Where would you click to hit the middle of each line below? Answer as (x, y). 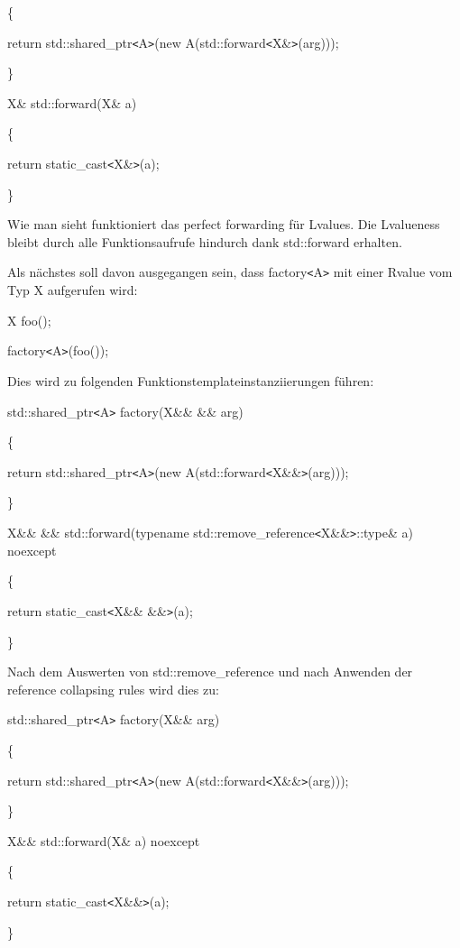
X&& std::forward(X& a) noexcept (104, 840)
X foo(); (29, 320)
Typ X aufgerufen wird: (73, 290)
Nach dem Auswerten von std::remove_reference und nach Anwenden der (210, 672)
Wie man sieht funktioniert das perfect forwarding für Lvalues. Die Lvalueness (224, 224)
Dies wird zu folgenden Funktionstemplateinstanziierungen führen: (191, 380)
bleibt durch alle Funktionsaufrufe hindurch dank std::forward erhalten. (205, 241)
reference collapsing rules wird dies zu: (113, 689)
